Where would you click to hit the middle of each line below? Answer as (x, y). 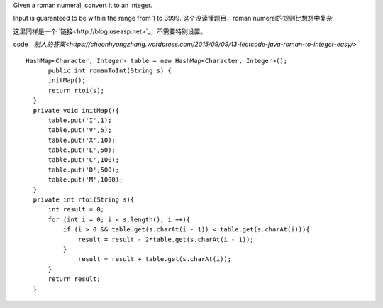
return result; (74, 279)
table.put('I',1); (80, 120)
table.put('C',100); (84, 160)
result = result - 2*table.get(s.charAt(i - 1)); (166, 239)
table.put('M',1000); (85, 180)
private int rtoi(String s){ (84, 200)
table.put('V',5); (80, 130)
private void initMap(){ (76, 110)
